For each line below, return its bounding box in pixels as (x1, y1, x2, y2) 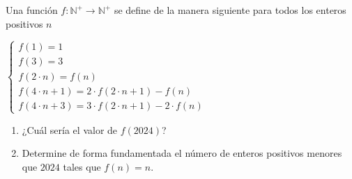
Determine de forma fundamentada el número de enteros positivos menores (22, 146, 342, 160)
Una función (6, 3, 58, 17)
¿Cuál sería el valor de (22, 122, 118, 137)
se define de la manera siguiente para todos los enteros (114, 3, 346, 17)
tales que (63, 160, 101, 174)
